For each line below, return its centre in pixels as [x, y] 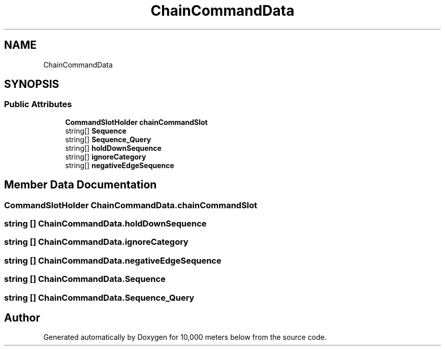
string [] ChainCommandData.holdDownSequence [105, 224]
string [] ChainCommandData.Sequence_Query [99, 297]
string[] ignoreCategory [106, 156]
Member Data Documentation [81, 185]
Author [22, 317]
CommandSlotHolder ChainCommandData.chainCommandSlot [131, 205]
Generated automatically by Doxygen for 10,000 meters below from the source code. [185, 337]
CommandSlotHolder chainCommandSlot [136, 122]
